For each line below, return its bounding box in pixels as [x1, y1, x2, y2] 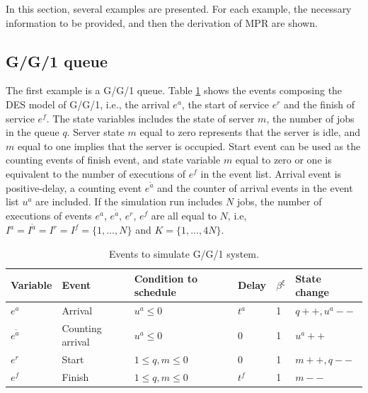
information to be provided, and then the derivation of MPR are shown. [6, 15, 318, 30]
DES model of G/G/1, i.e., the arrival [6, 96, 170, 111]
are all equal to [151, 207, 217, 222]
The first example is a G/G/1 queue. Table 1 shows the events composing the [6, 83, 343, 98]
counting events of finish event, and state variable [6, 152, 221, 167]
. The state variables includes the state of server [46, 110, 255, 125]
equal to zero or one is [235, 152, 332, 167]
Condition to [134, 270, 198, 285]
